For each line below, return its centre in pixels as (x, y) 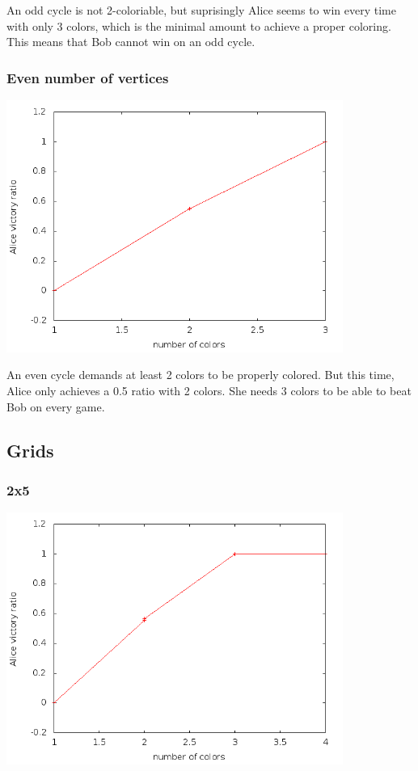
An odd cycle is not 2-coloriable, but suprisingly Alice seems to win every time (201, 10)
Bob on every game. (56, 406)
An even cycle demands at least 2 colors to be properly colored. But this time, (201, 375)
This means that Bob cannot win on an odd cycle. (131, 42)
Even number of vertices (88, 77)
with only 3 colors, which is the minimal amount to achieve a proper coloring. (199, 25)
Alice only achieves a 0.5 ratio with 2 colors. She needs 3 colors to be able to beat (209, 390)
